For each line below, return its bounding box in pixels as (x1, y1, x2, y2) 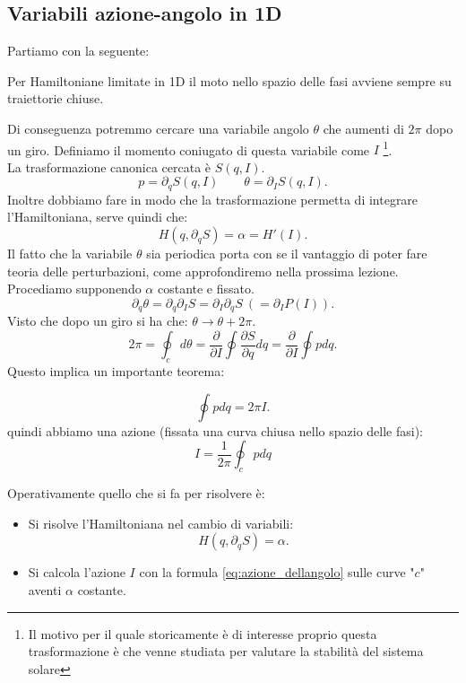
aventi (28, 580, 62, 599)
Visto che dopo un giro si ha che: (7, 311, 188, 330)
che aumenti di (323, 118, 404, 137)
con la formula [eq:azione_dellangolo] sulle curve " (139, 563, 415, 582)
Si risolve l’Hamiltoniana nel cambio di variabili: (28, 513, 294, 532)
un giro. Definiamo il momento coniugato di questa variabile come (7, 140, 370, 159)
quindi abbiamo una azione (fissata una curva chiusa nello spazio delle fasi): (7, 421, 424, 440)
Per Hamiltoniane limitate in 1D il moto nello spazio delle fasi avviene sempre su (7, 71, 452, 90)
